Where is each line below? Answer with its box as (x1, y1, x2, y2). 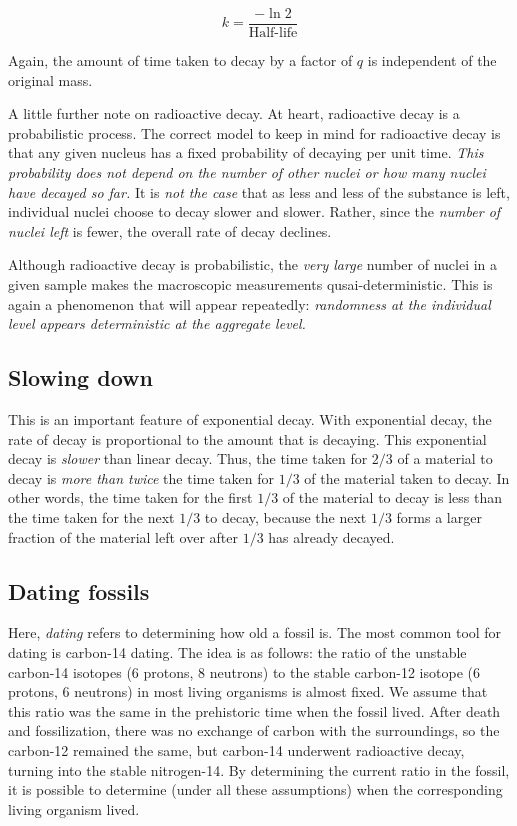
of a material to (397, 448, 493, 469)
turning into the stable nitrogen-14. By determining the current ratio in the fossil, (8, 759, 510, 780)
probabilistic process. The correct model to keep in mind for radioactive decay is (8, 122, 501, 143)
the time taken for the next (8, 506, 175, 527)
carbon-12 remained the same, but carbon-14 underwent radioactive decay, (8, 739, 465, 760)
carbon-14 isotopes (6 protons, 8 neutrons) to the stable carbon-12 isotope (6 (8, 661, 480, 682)
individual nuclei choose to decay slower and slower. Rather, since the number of (8, 201, 501, 222)
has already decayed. (268, 526, 395, 547)
